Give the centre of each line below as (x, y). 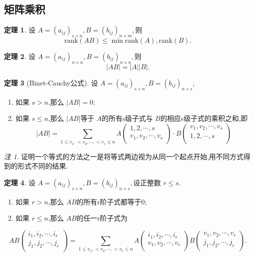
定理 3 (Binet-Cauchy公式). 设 (51, 82)
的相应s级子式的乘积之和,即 (204, 118)
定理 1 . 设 (20, 30)
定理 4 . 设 (20, 182)
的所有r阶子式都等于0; (111, 201)
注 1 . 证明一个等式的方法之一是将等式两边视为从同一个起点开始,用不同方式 (124, 156)
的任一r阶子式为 (102, 218)
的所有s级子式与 (127, 118)
